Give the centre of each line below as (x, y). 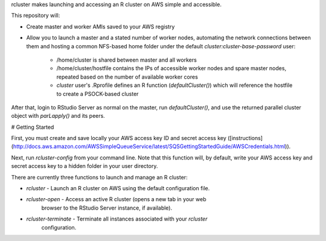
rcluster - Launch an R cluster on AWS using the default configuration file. (118, 188)
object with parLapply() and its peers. (58, 116)
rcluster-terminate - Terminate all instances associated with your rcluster (117, 219)
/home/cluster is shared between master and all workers (127, 60)
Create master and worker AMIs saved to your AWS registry (101, 27)
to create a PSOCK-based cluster (97, 94)
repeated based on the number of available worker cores (127, 77)
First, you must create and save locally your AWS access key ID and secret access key (119, 138)
